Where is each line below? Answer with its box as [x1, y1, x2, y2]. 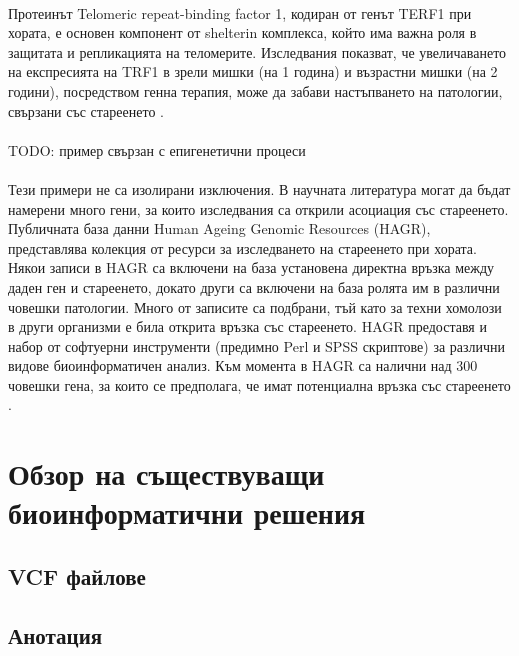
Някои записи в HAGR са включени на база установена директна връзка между [8, 257, 495, 278]
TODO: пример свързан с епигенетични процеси [8, 139, 306, 160]
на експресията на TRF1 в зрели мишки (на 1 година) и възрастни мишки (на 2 [8, 61, 498, 82]
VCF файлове [8, 561, 146, 592]
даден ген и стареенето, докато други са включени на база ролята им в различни [8, 276, 500, 297]
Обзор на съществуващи [8, 453, 325, 494]
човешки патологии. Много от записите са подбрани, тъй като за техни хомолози [8, 296, 502, 317]
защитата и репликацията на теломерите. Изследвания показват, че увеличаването [8, 41, 507, 62]
